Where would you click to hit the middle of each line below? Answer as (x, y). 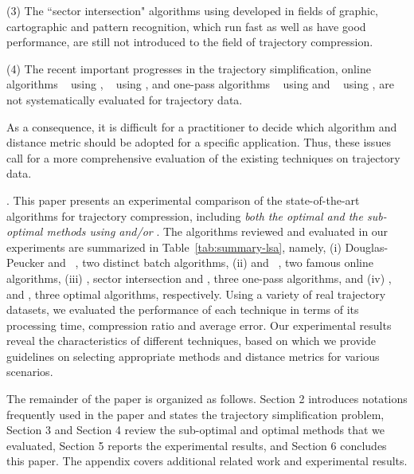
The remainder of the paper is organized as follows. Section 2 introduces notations (207, 399)
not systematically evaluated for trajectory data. (125, 99)
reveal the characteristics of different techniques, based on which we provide (191, 341)
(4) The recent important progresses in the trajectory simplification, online (189, 68)
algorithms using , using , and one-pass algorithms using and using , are (200, 84)
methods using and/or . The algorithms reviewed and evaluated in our (217, 231)
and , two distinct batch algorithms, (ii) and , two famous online (211, 262)
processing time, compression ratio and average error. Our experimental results (199, 325)
